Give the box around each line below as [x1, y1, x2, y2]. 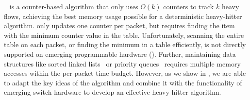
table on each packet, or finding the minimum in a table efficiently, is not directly [4, 39, 246, 50]
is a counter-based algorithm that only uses [9, 1, 138, 11]
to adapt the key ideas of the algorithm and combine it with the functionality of [4, 77, 242, 87]
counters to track [163, 1, 214, 11]
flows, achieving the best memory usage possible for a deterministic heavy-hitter [4, 11, 242, 21]
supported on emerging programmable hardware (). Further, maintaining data [4, 49, 236, 59]
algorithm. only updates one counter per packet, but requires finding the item [4, 20, 235, 31]
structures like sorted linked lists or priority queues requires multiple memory [4, 58, 241, 68]
